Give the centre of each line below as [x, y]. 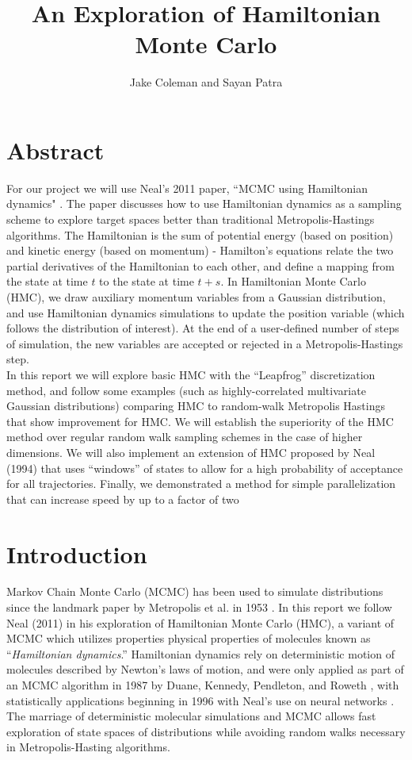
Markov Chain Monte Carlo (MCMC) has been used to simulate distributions [195, 591]
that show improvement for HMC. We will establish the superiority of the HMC [200, 421]
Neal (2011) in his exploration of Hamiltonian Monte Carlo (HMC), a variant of [200, 622]
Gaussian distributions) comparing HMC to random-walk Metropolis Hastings [196, 406]
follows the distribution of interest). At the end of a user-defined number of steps [203, 328]
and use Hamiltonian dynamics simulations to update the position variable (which [206, 312]
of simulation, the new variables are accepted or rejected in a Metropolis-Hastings [205, 343]
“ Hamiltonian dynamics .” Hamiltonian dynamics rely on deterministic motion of [200, 653]
